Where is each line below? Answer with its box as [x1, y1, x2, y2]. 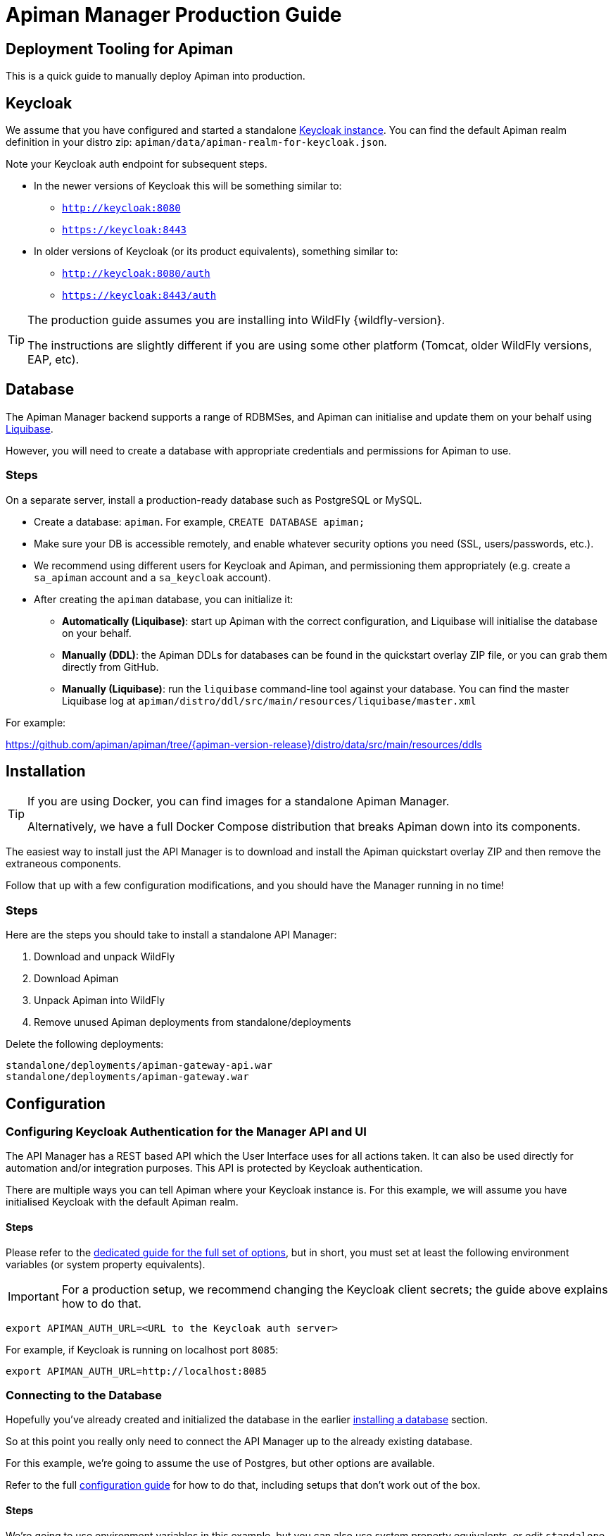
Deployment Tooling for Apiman [6, 39, 234, 58]
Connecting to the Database [6, 1388, 163, 1403]
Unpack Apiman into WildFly [34, 994, 165, 1007]
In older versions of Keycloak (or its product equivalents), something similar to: [34, 245, 398, 258]
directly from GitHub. [62, 660, 159, 673]
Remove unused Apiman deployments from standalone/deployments [34, 1016, 351, 1029]
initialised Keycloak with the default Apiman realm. [6, 1196, 239, 1208]
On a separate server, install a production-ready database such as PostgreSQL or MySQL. [6, 493, 422, 506]
